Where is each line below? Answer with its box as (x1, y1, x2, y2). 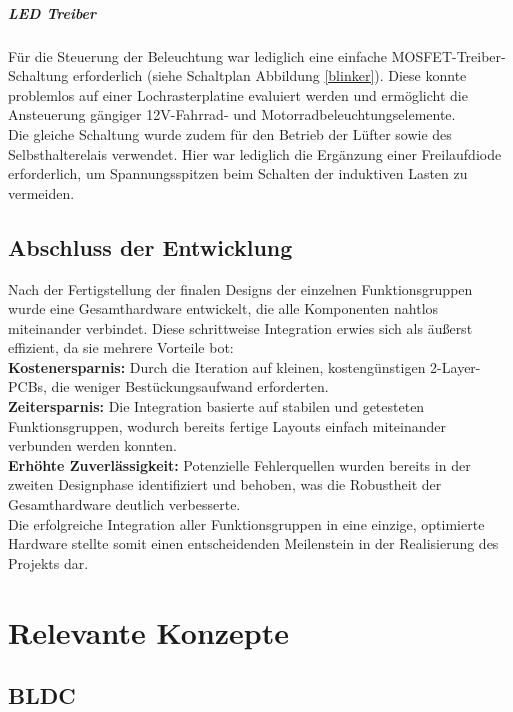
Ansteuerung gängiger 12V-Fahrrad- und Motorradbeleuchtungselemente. (8, 104, 456, 125)
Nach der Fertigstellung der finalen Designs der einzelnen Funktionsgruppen (8, 278, 473, 299)
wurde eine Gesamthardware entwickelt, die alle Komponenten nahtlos (8, 298, 439, 319)
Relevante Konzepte (8, 611, 290, 652)
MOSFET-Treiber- (391, 45, 506, 66)
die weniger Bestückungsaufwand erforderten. (51, 376, 329, 397)
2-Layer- (430, 356, 481, 377)
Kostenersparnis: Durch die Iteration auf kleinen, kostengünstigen (8, 356, 426, 377)
